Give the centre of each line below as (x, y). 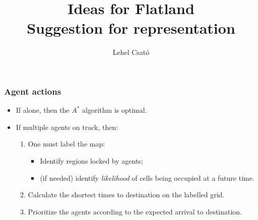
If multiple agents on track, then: (67, 127)
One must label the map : (67, 144)
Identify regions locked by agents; (91, 160)
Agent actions (33, 91)
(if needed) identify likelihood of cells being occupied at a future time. (147, 177)
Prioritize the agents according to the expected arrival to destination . (135, 211)
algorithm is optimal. (115, 110)
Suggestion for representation (131, 28)
